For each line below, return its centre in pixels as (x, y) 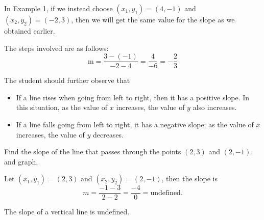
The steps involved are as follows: (56, 48)
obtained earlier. (30, 31)
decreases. (108, 134)
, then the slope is (189, 178)
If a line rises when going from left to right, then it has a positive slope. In (133, 97)
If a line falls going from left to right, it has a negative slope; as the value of (135, 125)
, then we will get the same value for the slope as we (153, 19)
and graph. (21, 161)
